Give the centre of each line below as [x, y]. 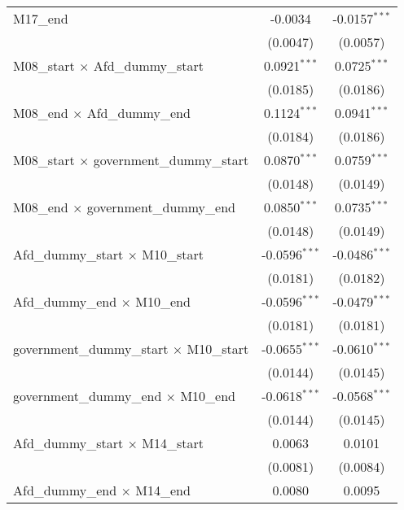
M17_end [41, 18]
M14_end [163, 490]
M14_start [173, 443]
